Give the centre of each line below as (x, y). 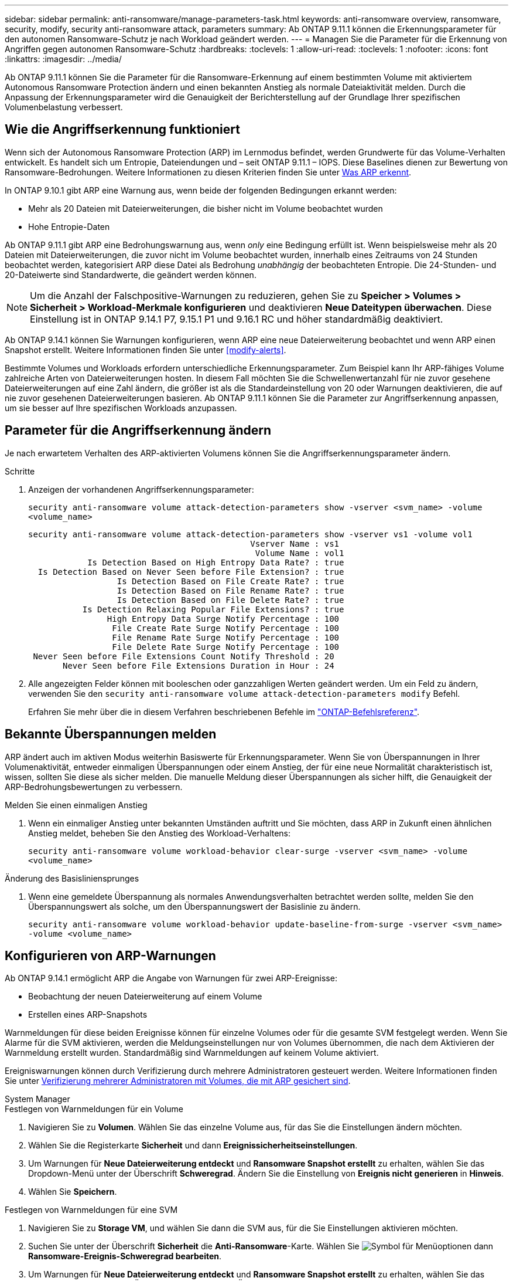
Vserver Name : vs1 (295, 543)
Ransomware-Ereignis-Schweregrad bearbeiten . (125, 1256)
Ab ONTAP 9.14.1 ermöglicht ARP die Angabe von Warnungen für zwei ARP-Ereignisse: (171, 978)
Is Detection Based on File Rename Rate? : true (230, 590)
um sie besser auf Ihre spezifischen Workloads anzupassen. (121, 408)
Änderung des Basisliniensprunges (72, 878)
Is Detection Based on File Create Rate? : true (230, 581)
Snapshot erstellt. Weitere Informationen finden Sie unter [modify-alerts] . (146, 350)
